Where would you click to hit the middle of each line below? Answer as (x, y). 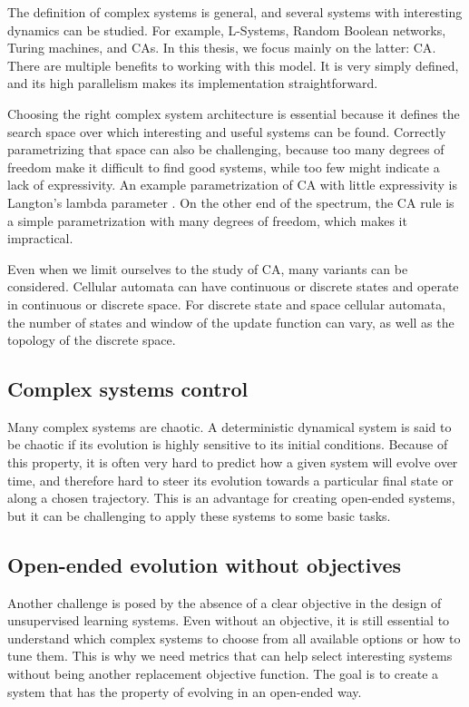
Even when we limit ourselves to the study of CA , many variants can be (208, 268)
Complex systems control (128, 389)
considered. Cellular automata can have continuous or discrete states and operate (233, 286)
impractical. (40, 238)
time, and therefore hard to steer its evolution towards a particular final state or (230, 480)
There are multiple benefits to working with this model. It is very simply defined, (233, 65)
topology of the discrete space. (92, 340)
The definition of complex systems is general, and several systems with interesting (235, 12)
